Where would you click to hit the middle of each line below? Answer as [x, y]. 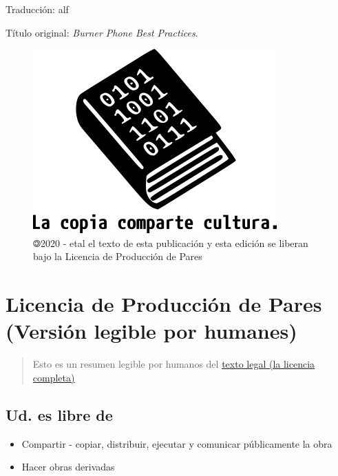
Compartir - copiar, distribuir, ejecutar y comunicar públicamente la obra [177, 443]
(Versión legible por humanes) [151, 331]
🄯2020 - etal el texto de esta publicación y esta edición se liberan [171, 242]
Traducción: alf [37, 9]
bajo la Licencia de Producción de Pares [118, 256]
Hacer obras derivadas [68, 467]
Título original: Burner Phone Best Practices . [102, 32]
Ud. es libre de [59, 414]
